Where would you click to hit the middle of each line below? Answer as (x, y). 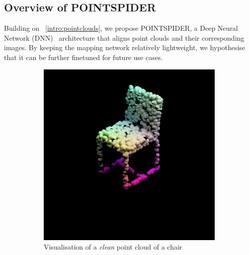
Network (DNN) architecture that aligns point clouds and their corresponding (124, 37)
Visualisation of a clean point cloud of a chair (113, 247)
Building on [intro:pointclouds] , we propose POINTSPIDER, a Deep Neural (121, 28)
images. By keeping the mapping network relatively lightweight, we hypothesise (125, 47)
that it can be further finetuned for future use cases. (83, 57)
